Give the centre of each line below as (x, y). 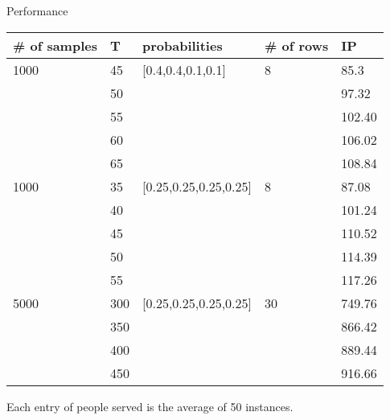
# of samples (55, 45)
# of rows (297, 45)
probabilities (182, 45)
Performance (37, 10)
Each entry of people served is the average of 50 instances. (150, 406)
